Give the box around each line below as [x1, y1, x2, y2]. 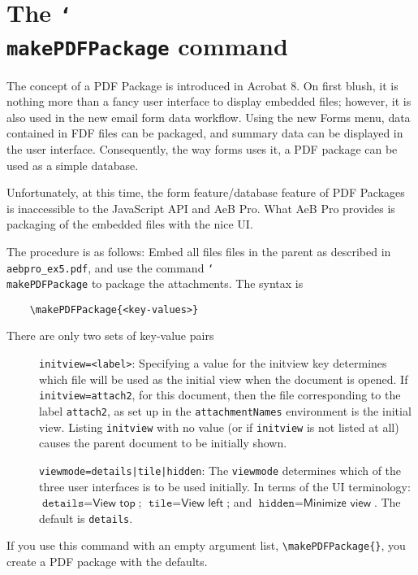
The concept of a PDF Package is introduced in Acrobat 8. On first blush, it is [6, 76, 399, 94]
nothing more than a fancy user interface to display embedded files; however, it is [6, 93, 412, 110]
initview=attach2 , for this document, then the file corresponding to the [39, 386, 401, 403]
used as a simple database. [6, 156, 139, 173]
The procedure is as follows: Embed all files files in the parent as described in [6, 242, 391, 259]
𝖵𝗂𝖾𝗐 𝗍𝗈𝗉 [93, 498, 136, 510]
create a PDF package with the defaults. [6, 553, 208, 570]
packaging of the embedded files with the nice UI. [6, 216, 253, 233]
